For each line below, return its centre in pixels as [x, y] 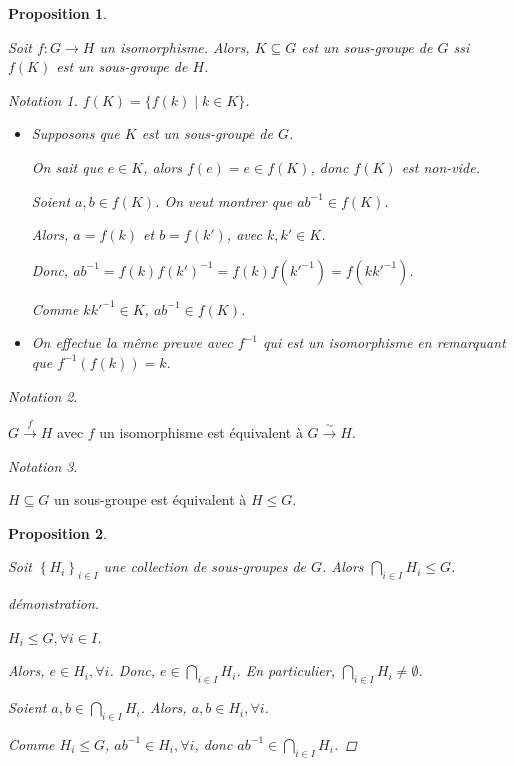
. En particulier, [286, 670]
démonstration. [54, 603]
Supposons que [75, 133]
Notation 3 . [43, 465]
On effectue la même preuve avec [132, 342]
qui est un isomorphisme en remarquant [384, 342]
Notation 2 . [43, 395]
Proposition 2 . [57, 532]
